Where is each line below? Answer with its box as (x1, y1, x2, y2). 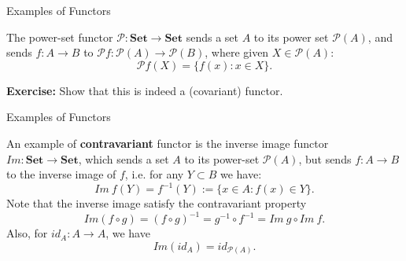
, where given (205, 44, 269, 61)
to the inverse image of (6, 166, 116, 182)
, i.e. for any (124, 166, 184, 182)
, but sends (298, 150, 352, 167)
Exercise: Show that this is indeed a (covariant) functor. (6, 82, 283, 98)
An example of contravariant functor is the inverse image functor (6, 134, 329, 151)
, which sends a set (78, 150, 169, 167)
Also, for (6, 225, 48, 241)
